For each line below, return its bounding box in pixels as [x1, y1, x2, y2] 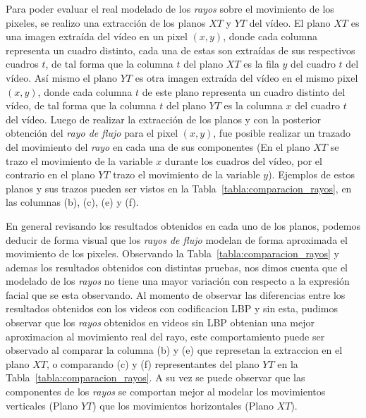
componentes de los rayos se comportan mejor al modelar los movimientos [6, 384, 326, 399]
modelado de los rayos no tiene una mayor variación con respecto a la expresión [6, 273, 350, 288]
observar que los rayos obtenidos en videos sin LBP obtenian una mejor [6, 315, 315, 330]
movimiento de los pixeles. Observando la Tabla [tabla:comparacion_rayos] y [6, 246, 339, 261]
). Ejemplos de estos [268, 167, 355, 182]
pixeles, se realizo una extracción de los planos [6, 15, 206, 30]
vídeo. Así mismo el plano [6, 70, 118, 85]
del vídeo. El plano [249, 15, 331, 30]
